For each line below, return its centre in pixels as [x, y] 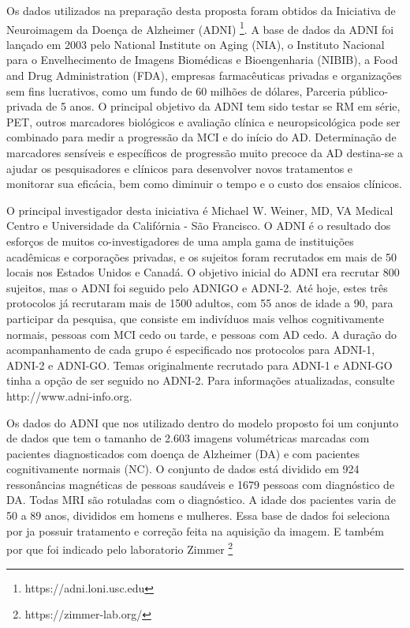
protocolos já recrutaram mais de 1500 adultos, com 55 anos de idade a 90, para [200, 303]
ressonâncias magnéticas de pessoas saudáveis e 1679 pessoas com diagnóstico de [201, 484]
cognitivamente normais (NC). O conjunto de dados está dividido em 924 [183, 469]
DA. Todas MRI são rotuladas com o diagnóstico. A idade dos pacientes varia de [201, 500]
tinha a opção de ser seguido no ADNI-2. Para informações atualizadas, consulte [201, 380]
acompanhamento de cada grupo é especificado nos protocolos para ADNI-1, [191, 350]
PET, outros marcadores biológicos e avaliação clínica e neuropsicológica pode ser [203, 121]
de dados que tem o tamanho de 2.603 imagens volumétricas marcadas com [188, 438]
